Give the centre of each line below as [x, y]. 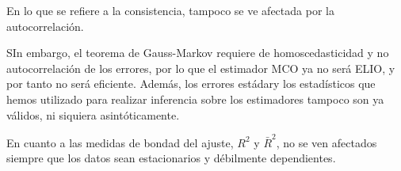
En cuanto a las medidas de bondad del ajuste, [120, 142]
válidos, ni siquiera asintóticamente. [93, 114]
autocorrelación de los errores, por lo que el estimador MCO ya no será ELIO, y [201, 68]
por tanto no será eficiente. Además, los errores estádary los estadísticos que [191, 84]
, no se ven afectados [327, 142]
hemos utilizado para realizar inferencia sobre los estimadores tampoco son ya [195, 99]
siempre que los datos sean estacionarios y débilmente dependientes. [171, 158]
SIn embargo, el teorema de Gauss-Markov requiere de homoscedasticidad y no [198, 53]
